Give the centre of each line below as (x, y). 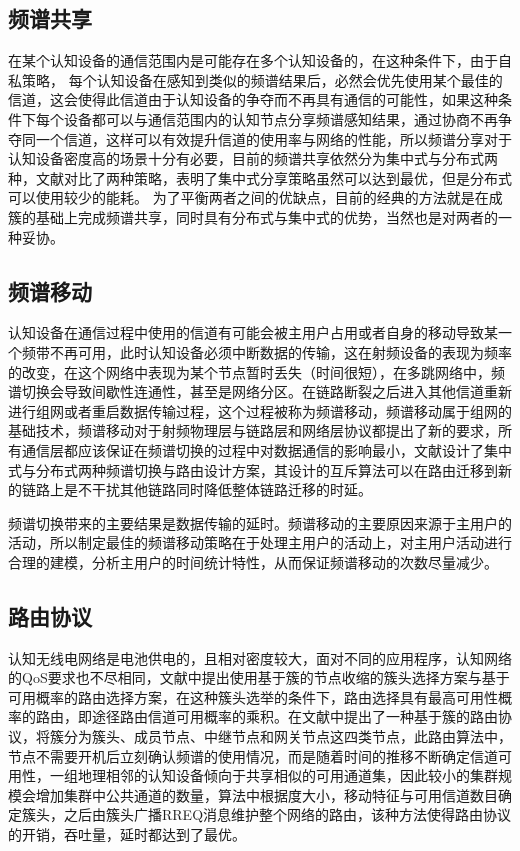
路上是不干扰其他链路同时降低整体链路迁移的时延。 (203, 489)
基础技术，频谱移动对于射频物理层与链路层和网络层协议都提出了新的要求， (253, 430)
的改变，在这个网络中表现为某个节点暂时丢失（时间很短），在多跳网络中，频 (256, 371)
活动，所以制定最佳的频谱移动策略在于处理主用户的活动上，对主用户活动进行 (260, 542)
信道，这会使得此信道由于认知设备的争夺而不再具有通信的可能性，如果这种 (253, 99)
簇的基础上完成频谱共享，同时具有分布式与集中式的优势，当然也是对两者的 (253, 216)
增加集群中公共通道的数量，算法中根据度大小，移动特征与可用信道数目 (266, 794)
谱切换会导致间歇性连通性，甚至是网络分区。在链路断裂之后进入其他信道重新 (260, 391)
